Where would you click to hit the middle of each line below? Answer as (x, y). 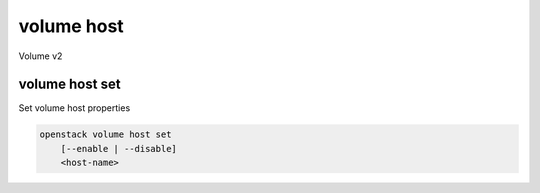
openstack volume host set (105, 134)
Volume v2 (40, 56)
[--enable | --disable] (118, 148)
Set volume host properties (74, 108)
